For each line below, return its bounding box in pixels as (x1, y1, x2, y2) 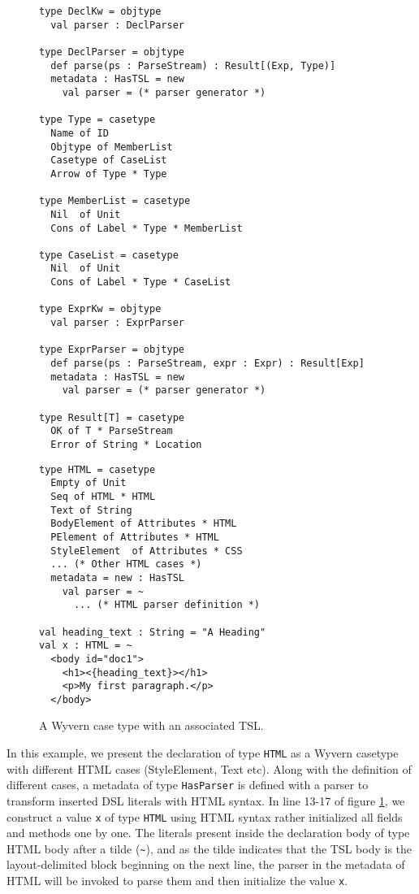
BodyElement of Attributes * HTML (50, 518, 237, 530)
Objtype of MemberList (50, 141, 173, 153)
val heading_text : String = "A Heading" (39, 626, 266, 638)
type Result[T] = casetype (39, 411, 184, 423)
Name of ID (50, 127, 109, 139)
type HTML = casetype (39, 463, 156, 475)
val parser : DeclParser (50, 19, 184, 31)
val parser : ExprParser (50, 317, 184, 329)
